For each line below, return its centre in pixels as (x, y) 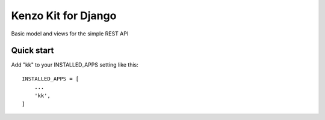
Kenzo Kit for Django (64, 16)
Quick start (32, 51)
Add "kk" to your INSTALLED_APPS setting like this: (75, 65)
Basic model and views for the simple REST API (70, 34)
